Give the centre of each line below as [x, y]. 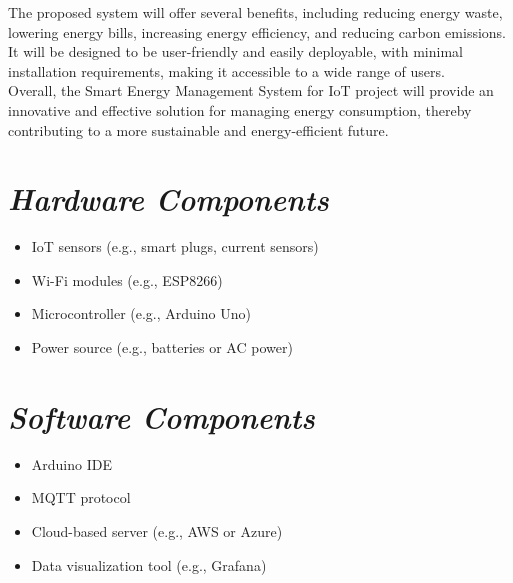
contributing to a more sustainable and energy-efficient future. [198, 129]
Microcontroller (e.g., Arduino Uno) [141, 313]
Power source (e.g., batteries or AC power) [162, 347]
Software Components [161, 416]
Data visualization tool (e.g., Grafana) [149, 564]
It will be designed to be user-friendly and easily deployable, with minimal [235, 51]
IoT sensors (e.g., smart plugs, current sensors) [175, 246]
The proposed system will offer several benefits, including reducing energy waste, [255, 12]
